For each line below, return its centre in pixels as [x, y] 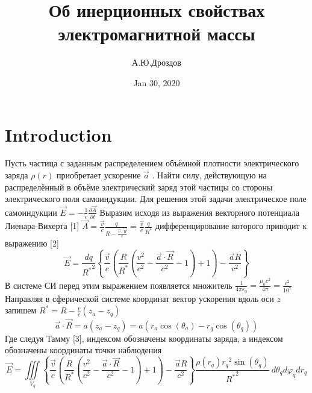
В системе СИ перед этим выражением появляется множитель [119, 285]
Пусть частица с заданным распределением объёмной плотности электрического [152, 163]
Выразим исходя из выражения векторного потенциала [200, 212]
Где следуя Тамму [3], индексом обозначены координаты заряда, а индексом [144, 338]
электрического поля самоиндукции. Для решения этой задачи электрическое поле [156, 199]
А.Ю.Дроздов [157, 62]
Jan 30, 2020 [157, 82]
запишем [21, 310]
